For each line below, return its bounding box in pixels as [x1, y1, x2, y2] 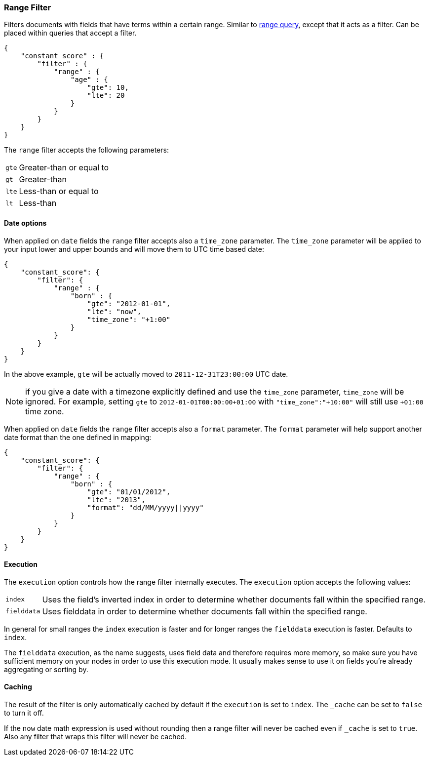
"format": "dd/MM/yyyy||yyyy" [87, 503, 204, 512]
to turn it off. [4, 709, 44, 718]
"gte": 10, [87, 83, 129, 92]
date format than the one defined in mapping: [4, 433, 152, 441]
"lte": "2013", [87, 495, 146, 504]
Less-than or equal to [19, 186, 99, 197]
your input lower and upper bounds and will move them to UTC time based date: [4, 244, 264, 253]
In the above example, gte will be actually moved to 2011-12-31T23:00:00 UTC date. [4, 369, 288, 378]
